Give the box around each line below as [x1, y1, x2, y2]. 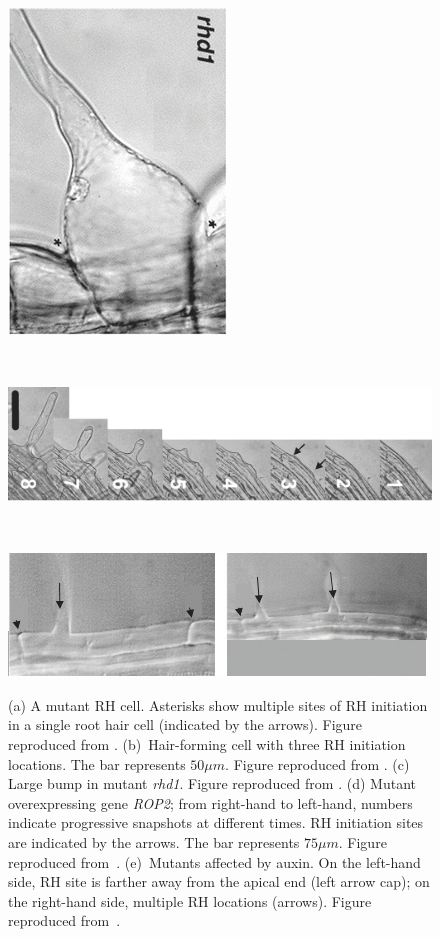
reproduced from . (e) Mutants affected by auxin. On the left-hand [8, 851, 421, 872]
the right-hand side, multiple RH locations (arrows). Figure [8, 890, 372, 911]
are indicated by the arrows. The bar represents [8, 831, 300, 852]
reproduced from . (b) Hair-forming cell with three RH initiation [8, 734, 406, 755]
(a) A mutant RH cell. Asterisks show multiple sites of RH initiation [8, 694, 428, 715]
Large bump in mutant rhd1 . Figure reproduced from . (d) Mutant [8, 773, 416, 794]
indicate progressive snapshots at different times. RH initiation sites [8, 812, 424, 833]
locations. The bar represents [8, 753, 186, 774]
